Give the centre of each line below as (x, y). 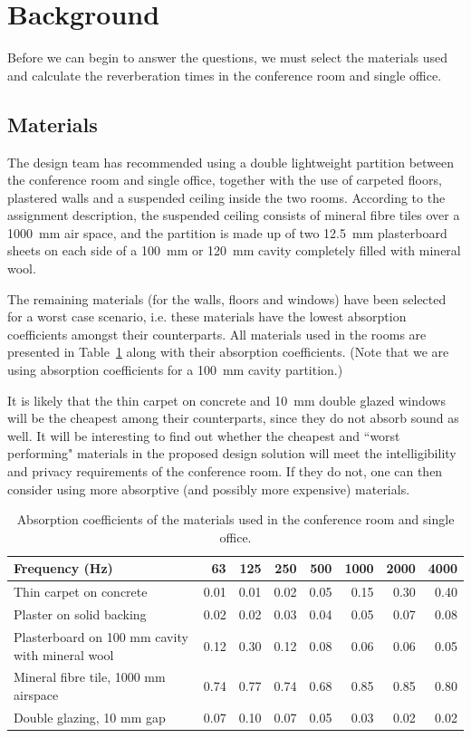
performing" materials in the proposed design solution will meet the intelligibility (232, 453)
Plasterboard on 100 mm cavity (101, 636)
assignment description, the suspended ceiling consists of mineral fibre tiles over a (234, 215)
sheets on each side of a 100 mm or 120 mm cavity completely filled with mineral (234, 250)
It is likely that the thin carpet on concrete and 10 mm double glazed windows (226, 400)
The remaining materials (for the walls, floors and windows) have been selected (227, 298)
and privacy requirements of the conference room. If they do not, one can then (225, 471)
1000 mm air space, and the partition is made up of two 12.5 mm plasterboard (227, 232)
